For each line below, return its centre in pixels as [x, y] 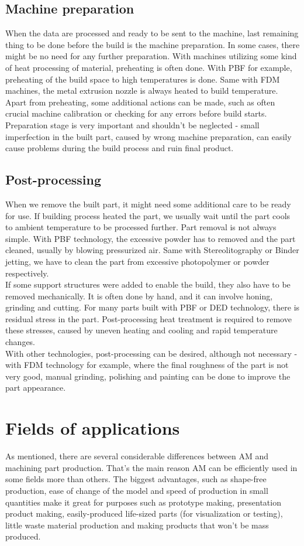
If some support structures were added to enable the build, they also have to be [148, 284]
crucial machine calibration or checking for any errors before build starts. [136, 113]
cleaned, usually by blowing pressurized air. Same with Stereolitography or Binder [152, 250]
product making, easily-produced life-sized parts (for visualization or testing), [144, 513]
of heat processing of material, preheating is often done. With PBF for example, [149, 67]
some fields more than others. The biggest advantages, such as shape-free [136, 479]
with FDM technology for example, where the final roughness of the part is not [147, 365]
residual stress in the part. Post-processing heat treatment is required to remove [148, 318]
